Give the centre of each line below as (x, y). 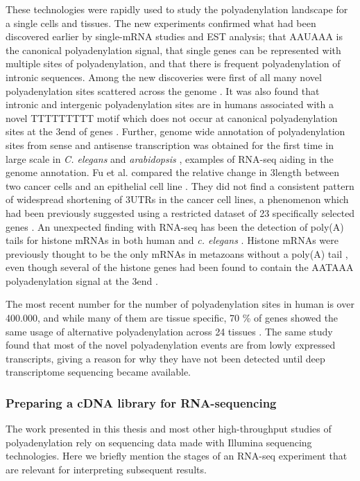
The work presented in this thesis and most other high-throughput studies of (169, 429)
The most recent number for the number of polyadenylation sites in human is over (180, 304)
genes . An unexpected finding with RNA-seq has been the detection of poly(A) (175, 226)
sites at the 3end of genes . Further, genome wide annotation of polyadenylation (175, 131)
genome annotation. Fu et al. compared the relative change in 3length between (172, 172)
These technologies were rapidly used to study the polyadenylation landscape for (177, 9)
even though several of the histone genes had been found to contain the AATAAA (180, 267)
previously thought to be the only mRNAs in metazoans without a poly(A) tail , (177, 253)
